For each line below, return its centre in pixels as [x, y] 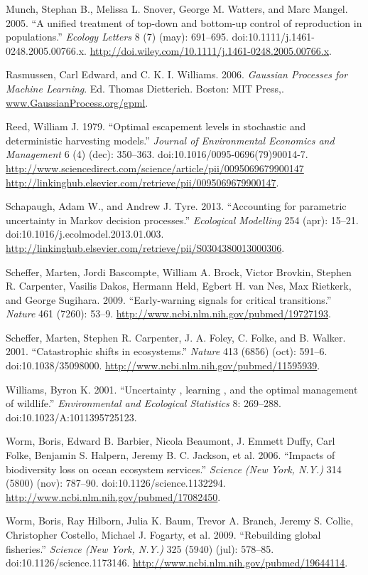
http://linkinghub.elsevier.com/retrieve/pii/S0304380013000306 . [145, 247]
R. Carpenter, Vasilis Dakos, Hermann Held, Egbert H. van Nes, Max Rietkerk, [179, 286]
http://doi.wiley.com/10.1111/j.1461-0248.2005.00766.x [210, 50]
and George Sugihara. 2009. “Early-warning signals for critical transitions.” [169, 299]
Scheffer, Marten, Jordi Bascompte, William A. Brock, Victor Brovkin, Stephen [179, 271]
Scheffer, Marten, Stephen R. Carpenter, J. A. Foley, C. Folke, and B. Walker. [176, 337]
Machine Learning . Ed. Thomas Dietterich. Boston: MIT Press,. [145, 88]
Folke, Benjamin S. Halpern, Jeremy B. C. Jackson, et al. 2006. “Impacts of [171, 455]
